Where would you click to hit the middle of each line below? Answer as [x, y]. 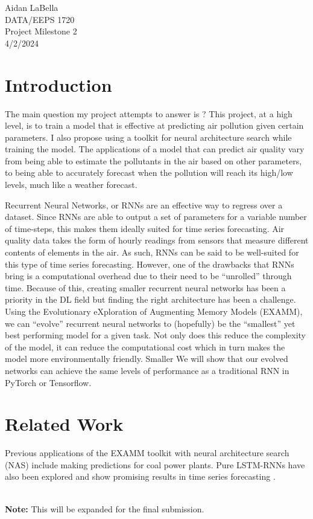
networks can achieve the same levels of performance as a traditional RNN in [147, 370]
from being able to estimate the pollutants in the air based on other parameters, [153, 160]
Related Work [64, 424]
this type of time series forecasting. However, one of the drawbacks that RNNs [150, 264]
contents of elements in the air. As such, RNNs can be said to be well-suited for [152, 252]
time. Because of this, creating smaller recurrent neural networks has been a [145, 287]
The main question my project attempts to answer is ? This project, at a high [149, 113]
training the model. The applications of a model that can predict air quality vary [155, 149]
